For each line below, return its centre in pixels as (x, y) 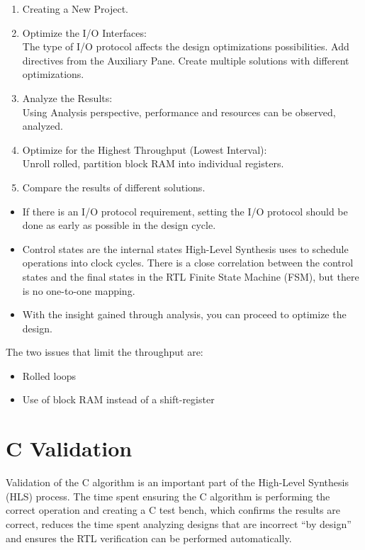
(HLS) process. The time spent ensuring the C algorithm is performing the (168, 496)
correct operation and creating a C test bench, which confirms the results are (173, 510)
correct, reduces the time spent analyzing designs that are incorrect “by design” (179, 523)
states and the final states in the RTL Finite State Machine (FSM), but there (191, 276)
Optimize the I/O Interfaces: (84, 32)
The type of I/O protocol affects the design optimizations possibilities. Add (186, 46)
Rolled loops (49, 375)
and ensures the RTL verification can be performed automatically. (149, 538)
